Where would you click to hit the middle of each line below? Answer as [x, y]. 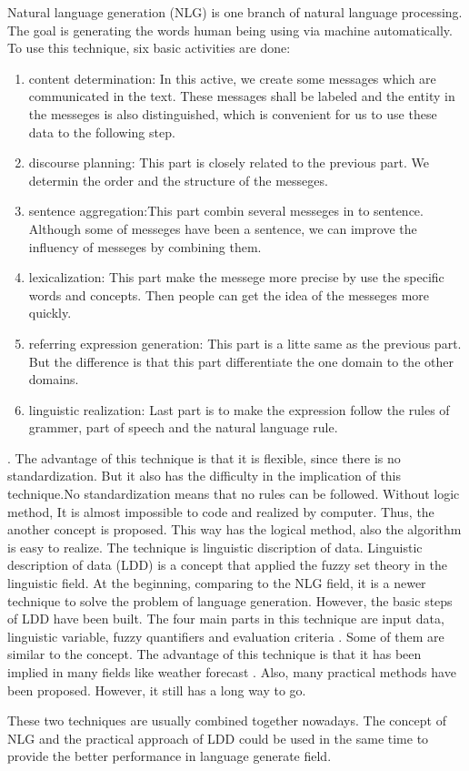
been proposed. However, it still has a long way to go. [157, 690]
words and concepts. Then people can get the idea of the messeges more [229, 294]
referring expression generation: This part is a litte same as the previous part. [245, 343]
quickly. [50, 313]
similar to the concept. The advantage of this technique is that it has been [215, 654]
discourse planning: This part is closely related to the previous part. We [229, 162]
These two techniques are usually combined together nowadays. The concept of [227, 720]
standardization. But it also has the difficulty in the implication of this [205, 476]
